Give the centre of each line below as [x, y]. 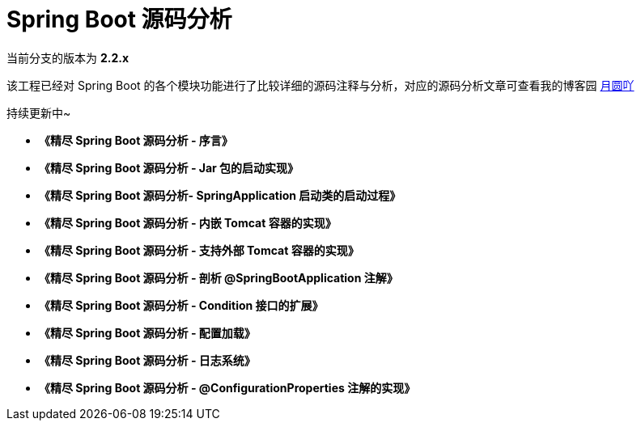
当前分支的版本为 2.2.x [68, 57]
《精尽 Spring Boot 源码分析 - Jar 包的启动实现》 [169, 167]
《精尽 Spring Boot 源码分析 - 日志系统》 [147, 360]
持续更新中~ [39, 112]
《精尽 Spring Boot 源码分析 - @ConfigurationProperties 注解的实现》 [227, 387]
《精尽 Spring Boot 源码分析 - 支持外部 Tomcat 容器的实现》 [199, 250]
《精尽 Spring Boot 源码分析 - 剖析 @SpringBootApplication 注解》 [219, 277]
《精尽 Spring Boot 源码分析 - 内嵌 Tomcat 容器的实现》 [188, 222]
